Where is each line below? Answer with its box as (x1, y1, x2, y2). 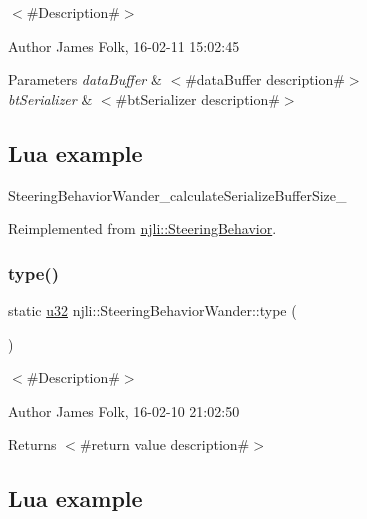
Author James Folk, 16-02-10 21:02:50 (8, 400, 240, 421)
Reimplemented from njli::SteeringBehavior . (8, 218, 277, 239)
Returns (8, 434, 57, 455)
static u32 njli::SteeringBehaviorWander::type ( (8, 299, 297, 320)
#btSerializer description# (115, 88, 280, 109)
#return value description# (79, 434, 250, 455)
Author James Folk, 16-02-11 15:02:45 (8, 35, 240, 56)
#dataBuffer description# (185, 69, 345, 90)
